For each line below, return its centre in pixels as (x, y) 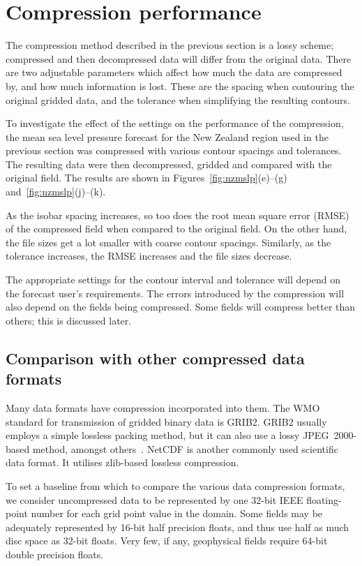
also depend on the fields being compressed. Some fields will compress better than (181, 307)
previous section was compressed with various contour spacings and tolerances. (174, 150)
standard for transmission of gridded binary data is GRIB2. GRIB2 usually (166, 421)
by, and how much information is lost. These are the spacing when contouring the (180, 85)
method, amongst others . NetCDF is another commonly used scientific (185, 448)
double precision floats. (55, 554)
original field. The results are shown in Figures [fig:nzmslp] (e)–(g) (146, 178)
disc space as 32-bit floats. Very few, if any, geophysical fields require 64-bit (167, 541)
